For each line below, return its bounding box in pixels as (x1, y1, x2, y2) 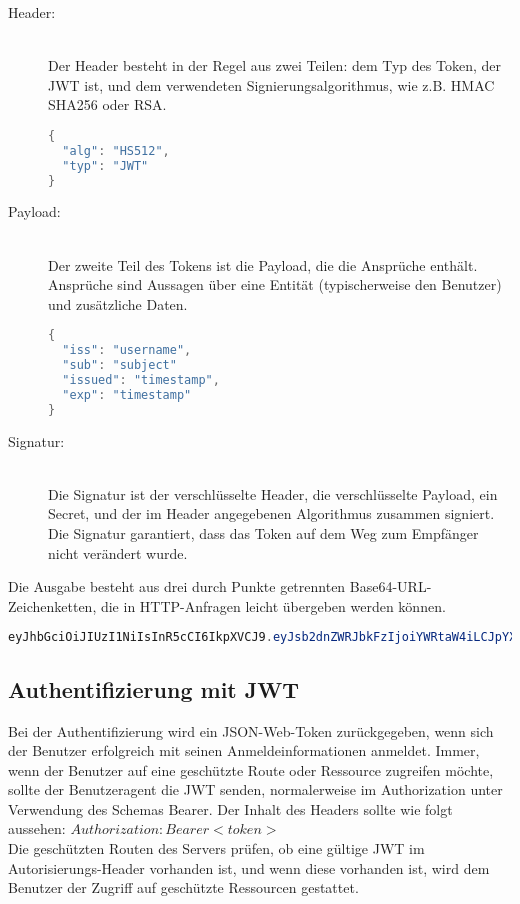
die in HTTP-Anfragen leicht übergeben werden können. (100, 595, 446, 616)
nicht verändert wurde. (48, 542, 188, 563)
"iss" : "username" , (62, 343, 192, 358)
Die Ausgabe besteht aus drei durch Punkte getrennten (8, 576, 346, 597)
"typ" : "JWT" (62, 158, 149, 173)
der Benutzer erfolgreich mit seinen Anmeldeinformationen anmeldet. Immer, (8, 740, 480, 761)
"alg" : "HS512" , (62, 143, 170, 158)
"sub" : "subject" (62, 358, 177, 373)
